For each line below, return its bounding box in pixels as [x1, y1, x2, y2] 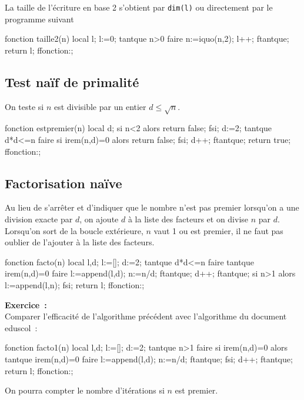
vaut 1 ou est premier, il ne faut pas [153, 224, 283, 236]
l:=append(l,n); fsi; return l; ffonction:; [5, 278, 145, 291]
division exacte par [5, 212, 73, 225]
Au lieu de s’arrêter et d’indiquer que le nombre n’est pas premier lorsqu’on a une [5, 201, 299, 214]
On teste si [5, 100, 44, 112]
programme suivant [5, 12, 74, 25]
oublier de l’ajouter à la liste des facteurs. [5, 236, 155, 248]
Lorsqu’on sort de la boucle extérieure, [5, 224, 143, 236]
